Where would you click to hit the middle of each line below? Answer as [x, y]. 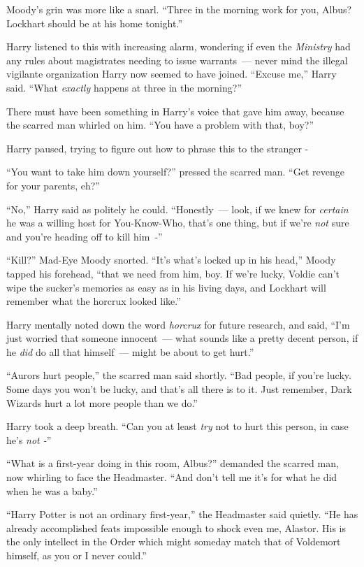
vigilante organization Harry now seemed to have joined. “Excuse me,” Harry [172, 74]
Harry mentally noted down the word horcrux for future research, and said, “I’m [178, 324]
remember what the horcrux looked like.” [94, 301]
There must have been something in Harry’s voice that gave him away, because [175, 111]
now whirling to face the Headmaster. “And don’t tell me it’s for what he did [172, 477]
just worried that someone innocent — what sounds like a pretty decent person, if [182, 338]
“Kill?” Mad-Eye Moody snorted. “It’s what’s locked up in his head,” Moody [171, 260]
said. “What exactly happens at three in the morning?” [124, 87]
